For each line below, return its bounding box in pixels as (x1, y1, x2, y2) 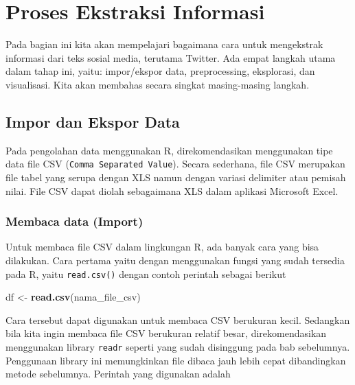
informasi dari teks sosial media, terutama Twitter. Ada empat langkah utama (5, 50, 336, 65)
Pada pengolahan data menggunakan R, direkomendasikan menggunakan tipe (5, 143, 333, 157)
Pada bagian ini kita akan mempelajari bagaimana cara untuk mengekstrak (5, 37, 323, 51)
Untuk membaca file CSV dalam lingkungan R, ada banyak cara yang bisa (5, 240, 319, 254)
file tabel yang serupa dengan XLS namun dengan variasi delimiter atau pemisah (5, 170, 346, 184)
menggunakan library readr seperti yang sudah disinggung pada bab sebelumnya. (5, 339, 350, 353)
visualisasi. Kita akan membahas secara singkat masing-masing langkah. (5, 77, 310, 91)
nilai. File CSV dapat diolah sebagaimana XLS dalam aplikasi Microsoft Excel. (5, 183, 339, 198)
